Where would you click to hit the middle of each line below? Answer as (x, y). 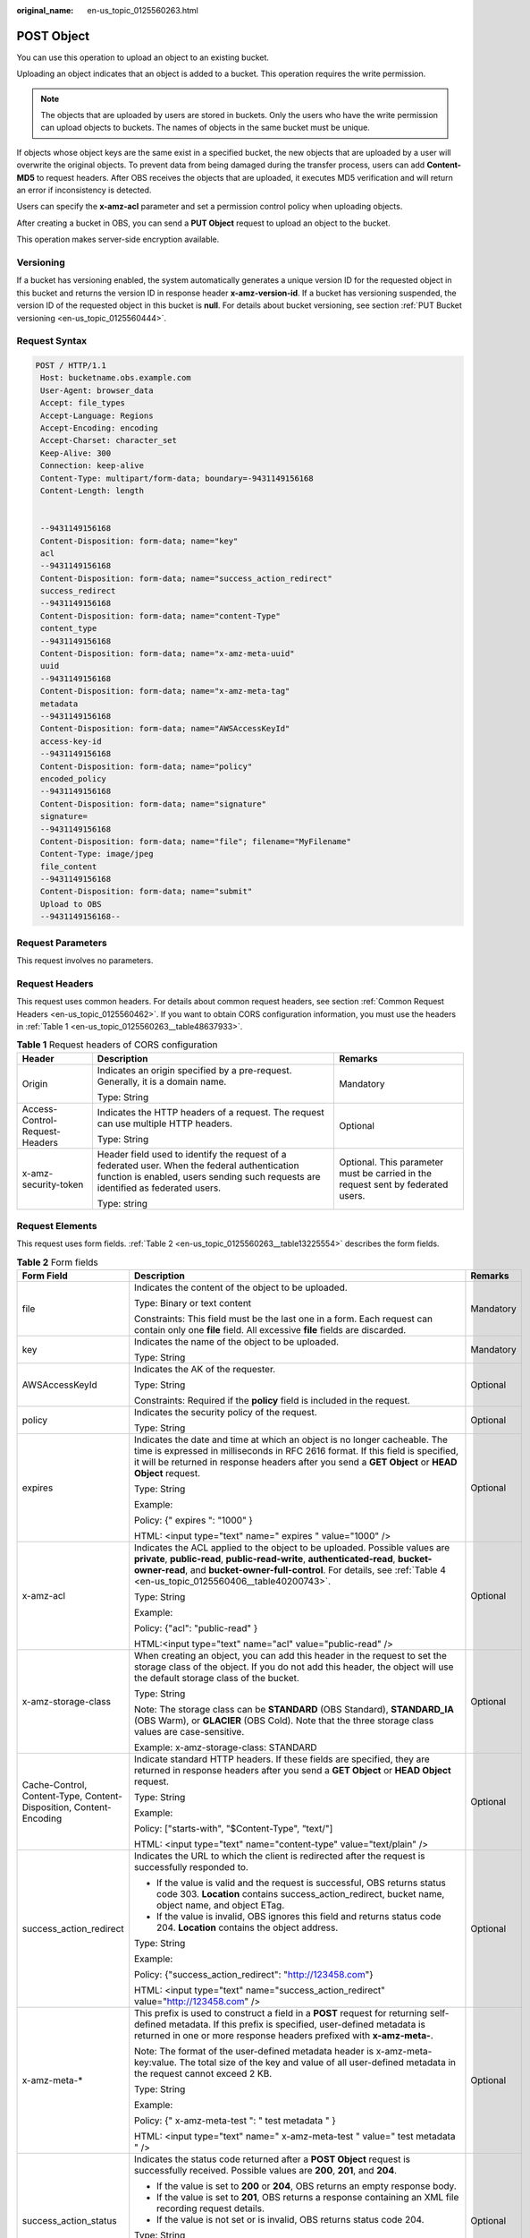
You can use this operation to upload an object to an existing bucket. (143, 57)
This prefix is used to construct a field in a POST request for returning (281, 2013)
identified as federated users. (159, 1188)
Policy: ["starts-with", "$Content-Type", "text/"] (234, 1829)
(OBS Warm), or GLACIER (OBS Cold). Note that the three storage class (284, 1721)
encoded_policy (74, 778)
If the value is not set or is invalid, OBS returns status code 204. (290, 2220)
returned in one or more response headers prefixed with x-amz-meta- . (284, 2036)
